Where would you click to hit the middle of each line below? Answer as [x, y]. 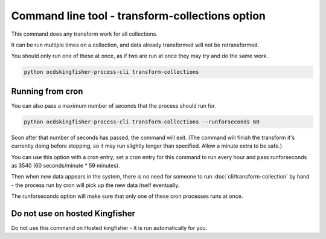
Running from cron [47, 91]
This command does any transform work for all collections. [85, 34]
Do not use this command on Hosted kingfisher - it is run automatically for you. [109, 228]
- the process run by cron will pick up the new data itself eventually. [95, 185]
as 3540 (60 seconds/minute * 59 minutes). [66, 165]
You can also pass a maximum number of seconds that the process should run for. [114, 105]
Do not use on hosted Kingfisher [73, 213]
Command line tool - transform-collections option [138, 16]
